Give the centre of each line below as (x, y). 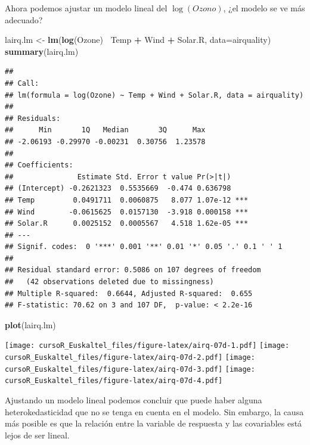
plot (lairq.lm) (30, 324)
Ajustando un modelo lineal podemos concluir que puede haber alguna (134, 400)
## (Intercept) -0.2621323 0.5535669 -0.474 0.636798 (118, 189)
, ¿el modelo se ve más (264, 8)
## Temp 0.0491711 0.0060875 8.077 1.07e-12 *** (127, 200)
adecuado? (24, 19)
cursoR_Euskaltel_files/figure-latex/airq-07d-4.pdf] (114, 381)
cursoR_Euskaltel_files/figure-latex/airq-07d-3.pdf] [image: (130, 369)
